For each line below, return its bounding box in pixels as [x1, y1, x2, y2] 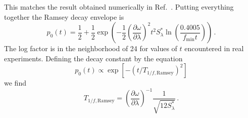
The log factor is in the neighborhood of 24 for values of [4, 43, 177, 54]
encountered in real [184, 43, 244, 54]
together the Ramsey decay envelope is [4, 11, 124, 22]
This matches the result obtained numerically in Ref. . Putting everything [4, 2, 234, 12]
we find [4, 77, 26, 88]
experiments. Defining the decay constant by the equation [4, 53, 183, 63]
